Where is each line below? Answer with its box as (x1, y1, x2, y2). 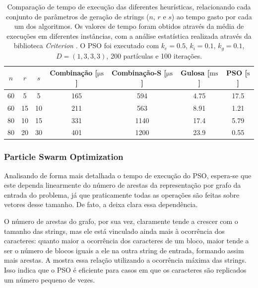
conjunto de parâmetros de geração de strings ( (6, 11, 149, 21)
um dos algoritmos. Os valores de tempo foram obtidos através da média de (14, 21, 244, 31)
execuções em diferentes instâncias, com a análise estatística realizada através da (6, 30, 252, 41)
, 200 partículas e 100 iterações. (106, 50, 202, 61)
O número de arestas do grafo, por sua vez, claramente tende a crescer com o (4, 216, 238, 226)
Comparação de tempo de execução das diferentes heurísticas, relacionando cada (7, 1, 251, 11)
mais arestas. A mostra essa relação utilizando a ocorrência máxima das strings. (4, 255, 247, 265)
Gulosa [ (181, 68, 210, 78)
